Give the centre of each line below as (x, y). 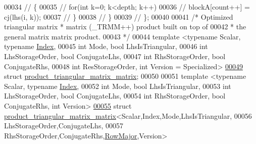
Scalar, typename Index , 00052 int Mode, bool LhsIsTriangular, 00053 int (118, 86)
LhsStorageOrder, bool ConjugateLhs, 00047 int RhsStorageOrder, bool (115, 56)
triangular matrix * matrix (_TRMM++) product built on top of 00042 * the (125, 27)
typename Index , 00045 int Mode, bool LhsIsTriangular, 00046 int (106, 46)
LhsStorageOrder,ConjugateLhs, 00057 (64, 126)
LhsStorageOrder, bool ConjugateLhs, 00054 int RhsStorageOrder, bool (115, 96)
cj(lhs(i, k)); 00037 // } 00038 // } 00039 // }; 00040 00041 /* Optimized (119, 16)
